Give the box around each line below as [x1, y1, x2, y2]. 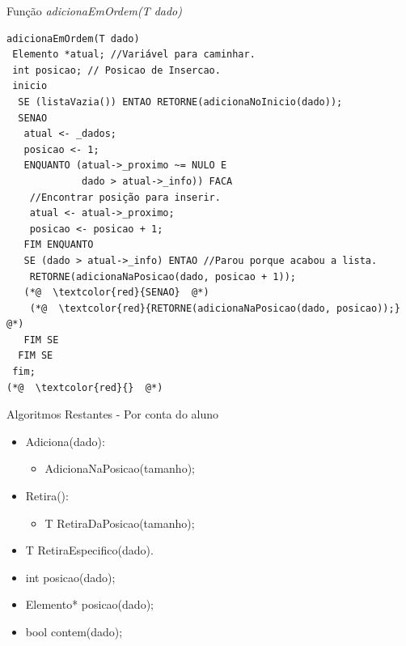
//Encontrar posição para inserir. [29, 191, 221, 203]
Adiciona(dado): [25, 432, 105, 449]
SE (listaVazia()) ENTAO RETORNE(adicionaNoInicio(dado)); [18, 96, 343, 108]
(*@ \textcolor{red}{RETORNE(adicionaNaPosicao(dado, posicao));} [29, 302, 400, 314]
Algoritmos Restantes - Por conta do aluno [6, 406, 219, 423]
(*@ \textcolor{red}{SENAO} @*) [23, 287, 209, 299]
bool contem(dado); [25, 623, 123, 640]
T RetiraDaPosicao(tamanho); [44, 514, 195, 531]
